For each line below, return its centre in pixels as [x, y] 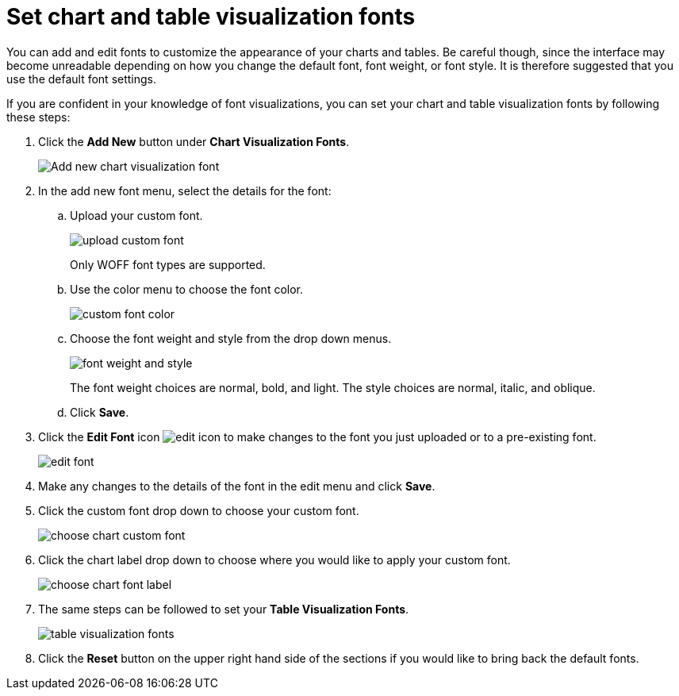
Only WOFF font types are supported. [168, 264]
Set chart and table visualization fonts [211, 17]
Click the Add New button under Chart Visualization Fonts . [194, 141]
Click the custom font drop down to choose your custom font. [199, 510]
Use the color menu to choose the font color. [187, 289]
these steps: [38, 117]
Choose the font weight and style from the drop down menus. [231, 338]
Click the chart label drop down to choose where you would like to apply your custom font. [274, 559]
